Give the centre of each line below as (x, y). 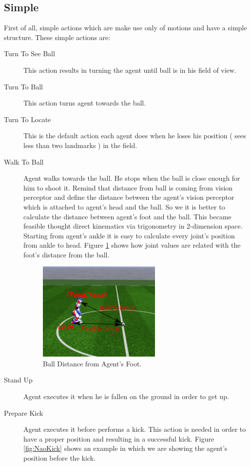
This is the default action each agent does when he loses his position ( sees (135, 136)
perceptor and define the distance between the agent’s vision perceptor (129, 197)
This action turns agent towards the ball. (85, 103)
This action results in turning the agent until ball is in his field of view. (130, 70)
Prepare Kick (24, 413)
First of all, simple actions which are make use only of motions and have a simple (125, 28)
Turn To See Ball (29, 53)
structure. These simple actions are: (57, 37)
